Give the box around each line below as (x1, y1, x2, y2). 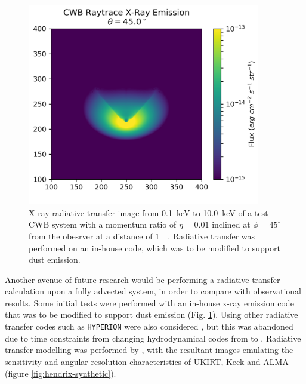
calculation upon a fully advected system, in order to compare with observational (5, 285, 302, 297)
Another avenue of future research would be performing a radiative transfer (5, 273, 280, 285)
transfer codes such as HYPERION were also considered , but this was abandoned (5, 320, 293, 333)
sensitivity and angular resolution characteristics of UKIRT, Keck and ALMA (5, 355, 289, 367)
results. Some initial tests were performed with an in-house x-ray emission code (5, 296, 294, 309)
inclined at (212, 218, 251, 231)
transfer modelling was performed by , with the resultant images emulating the (5, 343, 293, 356)
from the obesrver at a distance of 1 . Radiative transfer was (29, 229, 255, 242)
